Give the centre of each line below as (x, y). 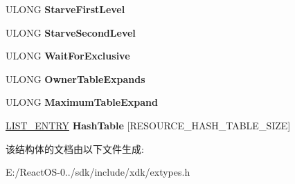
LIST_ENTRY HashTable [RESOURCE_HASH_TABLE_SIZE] (148, 125)
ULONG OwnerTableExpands (75, 79)
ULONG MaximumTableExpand (82, 102)
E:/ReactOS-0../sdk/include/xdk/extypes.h (98, 172)
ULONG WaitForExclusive (68, 56)
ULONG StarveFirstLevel (65, 9)
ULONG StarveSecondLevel (71, 32)
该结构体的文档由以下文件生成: (75, 148)
